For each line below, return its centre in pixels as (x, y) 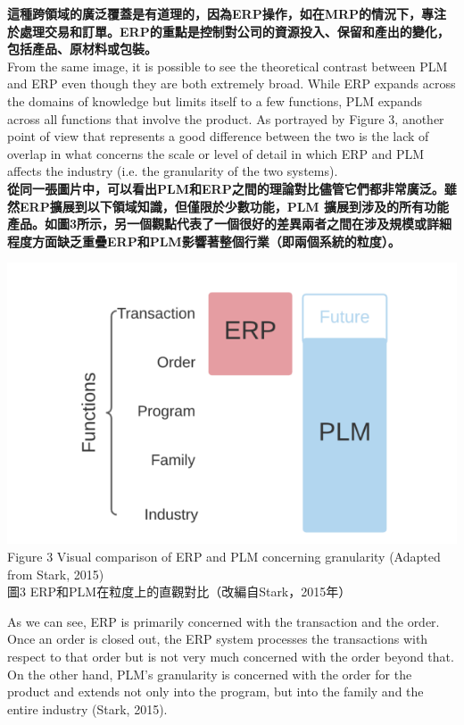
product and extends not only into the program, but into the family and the (215, 692)
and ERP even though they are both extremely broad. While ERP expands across (232, 83)
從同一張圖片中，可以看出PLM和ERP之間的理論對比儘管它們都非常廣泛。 (226, 188)
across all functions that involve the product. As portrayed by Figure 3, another (226, 118)
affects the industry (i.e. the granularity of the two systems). (173, 171)
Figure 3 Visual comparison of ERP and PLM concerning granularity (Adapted (224, 556)
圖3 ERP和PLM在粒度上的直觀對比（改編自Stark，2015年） (179, 592)
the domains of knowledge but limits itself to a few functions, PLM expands (215, 100)
